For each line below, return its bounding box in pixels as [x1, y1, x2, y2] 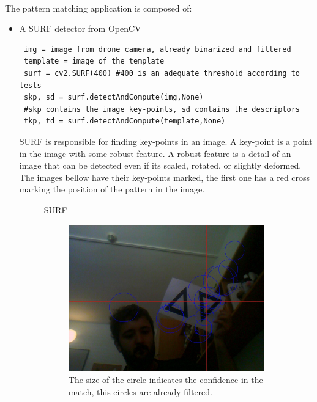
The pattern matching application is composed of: [5, 1, 192, 14]
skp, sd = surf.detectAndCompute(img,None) [23, 93, 204, 102]
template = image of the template [23, 57, 165, 66]
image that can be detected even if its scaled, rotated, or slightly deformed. [19, 159, 302, 172]
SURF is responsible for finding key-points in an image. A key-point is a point [19, 134, 313, 147]
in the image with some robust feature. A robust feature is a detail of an [19, 147, 291, 159]
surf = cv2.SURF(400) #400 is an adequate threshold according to [23, 68, 300, 78]
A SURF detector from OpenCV [19, 22, 141, 35]
